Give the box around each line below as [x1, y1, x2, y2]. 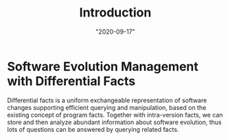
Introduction [79, 5, 152, 21]
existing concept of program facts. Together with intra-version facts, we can [7, 110, 223, 119]
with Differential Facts [7, 73, 136, 89]
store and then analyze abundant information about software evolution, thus [7, 118, 222, 126]
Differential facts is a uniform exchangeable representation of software [7, 96, 207, 104]
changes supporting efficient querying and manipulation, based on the [7, 103, 207, 111]
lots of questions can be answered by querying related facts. [7, 125, 179, 133]
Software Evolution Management [7, 58, 199, 74]
